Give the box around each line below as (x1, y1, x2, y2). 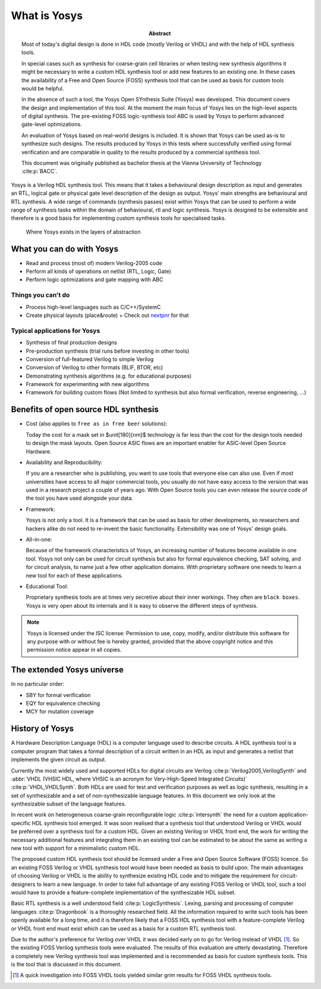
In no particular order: (11, 680, 65, 688)
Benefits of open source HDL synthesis (11, 405, 159, 415)
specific (11, 819, 31, 826)
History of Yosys (11, 724, 74, 734)
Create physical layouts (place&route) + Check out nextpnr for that (26, 312, 190, 319)
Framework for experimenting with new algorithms (26, 381, 150, 388)
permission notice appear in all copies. (27, 646, 122, 654)
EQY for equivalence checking (26, 700, 100, 707)
